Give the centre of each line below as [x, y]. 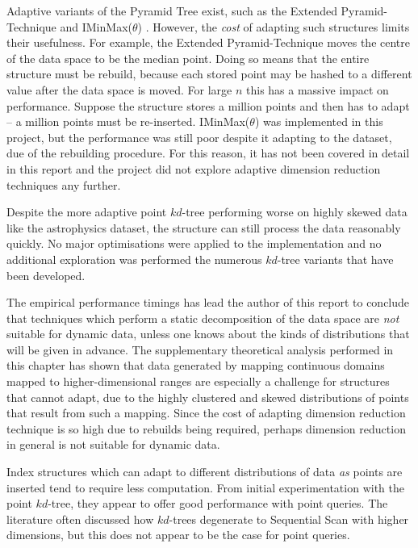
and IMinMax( [96, 26]
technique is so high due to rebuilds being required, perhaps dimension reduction [206, 428]
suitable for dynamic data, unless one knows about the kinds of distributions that [208, 334]
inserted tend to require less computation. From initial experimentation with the [205, 487]
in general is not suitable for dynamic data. [113, 444]
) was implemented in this [319, 121]
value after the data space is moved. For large [119, 89]
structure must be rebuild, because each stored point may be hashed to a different [209, 74]
